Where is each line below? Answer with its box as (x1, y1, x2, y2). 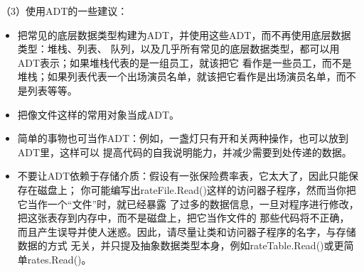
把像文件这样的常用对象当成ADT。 (17, 107, 180, 121)
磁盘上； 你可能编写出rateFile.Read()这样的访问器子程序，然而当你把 (37, 182, 356, 197)
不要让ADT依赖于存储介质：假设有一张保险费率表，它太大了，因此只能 (17, 168, 349, 183)
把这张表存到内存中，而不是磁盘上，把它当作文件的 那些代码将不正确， (17, 210, 350, 225)
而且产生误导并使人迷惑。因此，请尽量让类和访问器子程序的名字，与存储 (17, 224, 356, 239)
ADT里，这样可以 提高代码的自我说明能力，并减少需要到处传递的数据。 (17, 144, 352, 159)
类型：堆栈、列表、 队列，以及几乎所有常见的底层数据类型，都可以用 (17, 41, 340, 56)
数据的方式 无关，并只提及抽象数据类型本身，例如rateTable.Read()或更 (17, 238, 344, 253)
